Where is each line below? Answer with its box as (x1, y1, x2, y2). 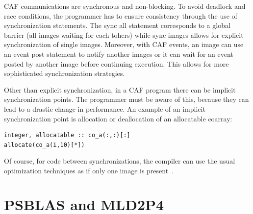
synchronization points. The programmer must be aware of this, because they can (4, 94, 249, 104)
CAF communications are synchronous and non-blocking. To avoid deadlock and (4, 1, 246, 11)
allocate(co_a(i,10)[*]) (4, 141, 85, 148)
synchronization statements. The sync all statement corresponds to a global (4, 20, 230, 30)
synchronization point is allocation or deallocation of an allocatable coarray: (4, 113, 232, 123)
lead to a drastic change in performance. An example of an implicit (4, 103, 205, 114)
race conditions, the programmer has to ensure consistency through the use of (4, 10, 237, 21)
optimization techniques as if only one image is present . (4, 165, 174, 175)
